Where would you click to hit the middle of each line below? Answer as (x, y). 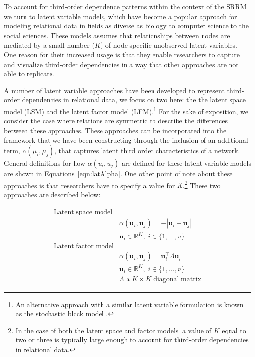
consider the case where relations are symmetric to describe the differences (116, 121)
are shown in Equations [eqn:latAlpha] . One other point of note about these (118, 173)
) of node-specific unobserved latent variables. (169, 45)
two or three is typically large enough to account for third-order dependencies (132, 340)
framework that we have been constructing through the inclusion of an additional (126, 140)
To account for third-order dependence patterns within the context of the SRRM (125, 6)
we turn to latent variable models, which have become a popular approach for (121, 16)
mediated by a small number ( (49, 45)
